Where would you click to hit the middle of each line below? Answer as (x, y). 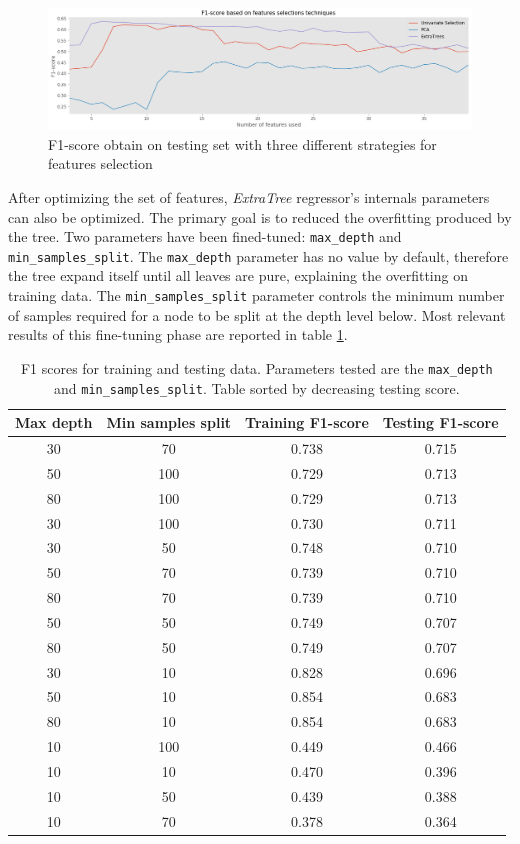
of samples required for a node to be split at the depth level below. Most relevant (257, 314)
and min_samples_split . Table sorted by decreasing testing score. (256, 387)
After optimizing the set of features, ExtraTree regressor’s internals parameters (249, 196)
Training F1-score (307, 422)
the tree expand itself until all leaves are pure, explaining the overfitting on (238, 275)
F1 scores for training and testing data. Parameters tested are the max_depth (256, 367)
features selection (100, 163)
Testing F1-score (440, 422)
